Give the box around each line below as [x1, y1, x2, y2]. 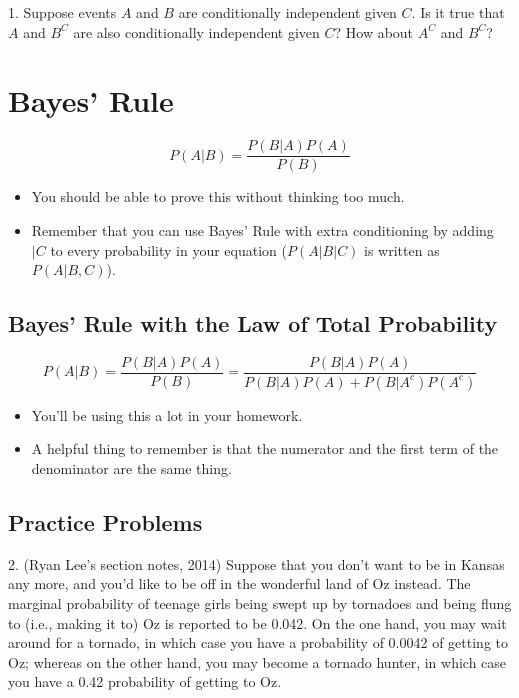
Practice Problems [8, 507, 203, 538]
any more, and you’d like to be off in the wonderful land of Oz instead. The [8, 573, 471, 594]
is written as [364, 239, 440, 260]
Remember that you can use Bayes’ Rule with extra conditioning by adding [31, 219, 494, 240]
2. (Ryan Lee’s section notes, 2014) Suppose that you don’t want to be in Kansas [8, 553, 505, 574]
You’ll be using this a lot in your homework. [31, 404, 303, 425]
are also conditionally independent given [73, 21, 320, 42]
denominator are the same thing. [31, 458, 232, 479]
